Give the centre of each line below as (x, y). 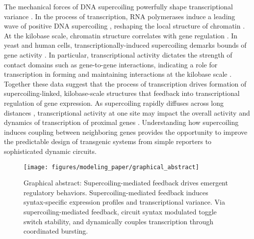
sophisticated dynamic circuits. (50, 151)
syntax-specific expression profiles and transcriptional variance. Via (124, 202)
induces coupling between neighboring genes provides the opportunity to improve (126, 132)
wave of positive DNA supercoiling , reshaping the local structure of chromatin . (125, 26)
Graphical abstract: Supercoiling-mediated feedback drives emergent (126, 183)
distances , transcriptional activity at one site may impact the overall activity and (127, 112)
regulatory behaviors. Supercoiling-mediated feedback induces (116, 192)
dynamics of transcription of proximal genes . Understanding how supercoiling (121, 122)
